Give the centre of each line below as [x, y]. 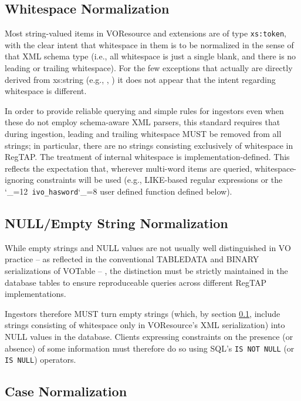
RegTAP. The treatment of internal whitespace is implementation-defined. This [147, 157]
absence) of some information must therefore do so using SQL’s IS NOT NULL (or [150, 348]
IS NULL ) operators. [40, 360]
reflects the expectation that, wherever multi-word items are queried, [128, 168]
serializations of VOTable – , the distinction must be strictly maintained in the [146, 271]
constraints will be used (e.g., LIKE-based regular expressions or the [160, 180]
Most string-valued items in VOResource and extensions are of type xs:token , [146, 33]
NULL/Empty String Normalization [116, 223]
